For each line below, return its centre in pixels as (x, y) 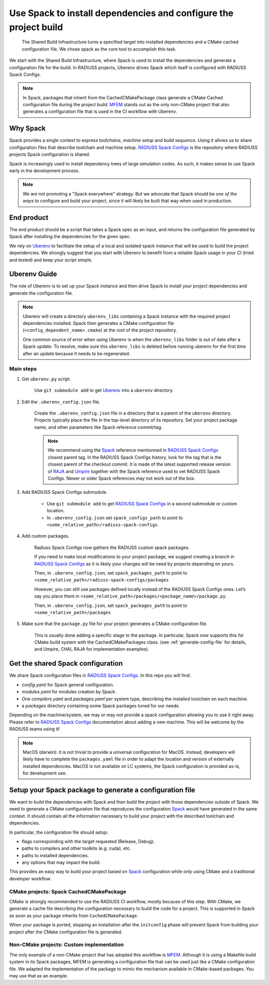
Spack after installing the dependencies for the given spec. (70, 237)
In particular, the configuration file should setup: (59, 832)
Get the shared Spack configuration (66, 663)
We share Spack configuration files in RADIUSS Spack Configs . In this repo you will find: (100, 675)
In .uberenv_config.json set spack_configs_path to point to (115, 518)
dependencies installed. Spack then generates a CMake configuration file (98, 323)
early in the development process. (44, 170)
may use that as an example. (39, 975)
